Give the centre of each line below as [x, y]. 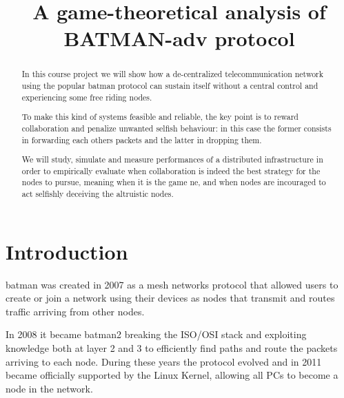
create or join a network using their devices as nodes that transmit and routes [170, 298]
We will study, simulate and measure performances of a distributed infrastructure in [172, 159]
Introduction [67, 251]
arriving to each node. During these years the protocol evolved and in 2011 [164, 361]
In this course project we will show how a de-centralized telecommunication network [173, 74]
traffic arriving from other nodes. [75, 311]
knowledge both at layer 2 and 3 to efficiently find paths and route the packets [172, 348]
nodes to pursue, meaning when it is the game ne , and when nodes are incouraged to [174, 182]
